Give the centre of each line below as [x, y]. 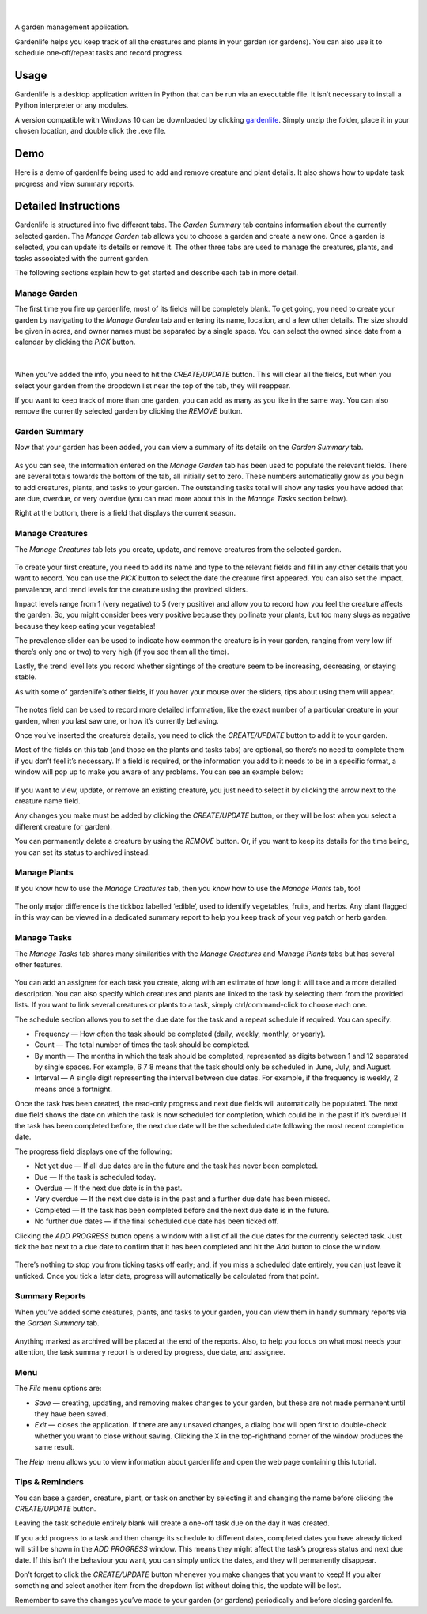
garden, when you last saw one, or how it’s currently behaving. [117, 720]
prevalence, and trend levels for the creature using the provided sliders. [131, 589]
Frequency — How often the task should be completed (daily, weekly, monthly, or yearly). [180, 1034]
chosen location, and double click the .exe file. [90, 131]
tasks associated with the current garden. [82, 258]
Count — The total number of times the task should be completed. [142, 1045]
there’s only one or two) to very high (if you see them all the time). [122, 652]
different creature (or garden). [63, 826]
